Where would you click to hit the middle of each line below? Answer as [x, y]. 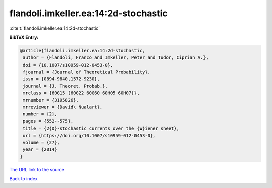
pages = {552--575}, [48, 121]
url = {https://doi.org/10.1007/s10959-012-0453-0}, [89, 135]
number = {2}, [40, 114]
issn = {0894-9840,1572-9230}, [61, 79]
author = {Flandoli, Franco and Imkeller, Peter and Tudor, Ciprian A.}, [116, 58]
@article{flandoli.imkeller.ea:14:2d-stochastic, [82, 51]
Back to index [23, 179]
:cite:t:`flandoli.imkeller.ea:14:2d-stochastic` [55, 28]
